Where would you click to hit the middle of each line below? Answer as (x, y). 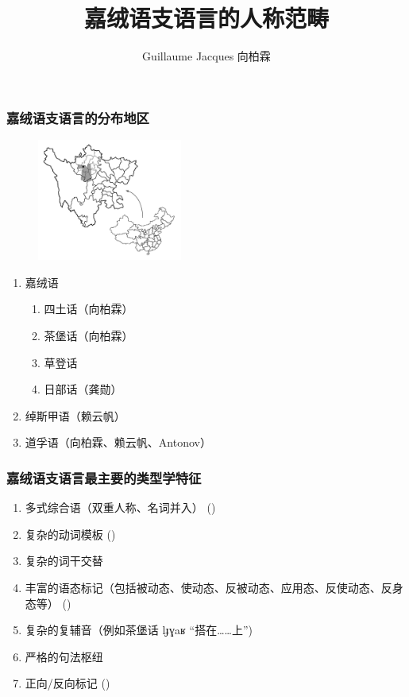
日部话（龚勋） (83, 389)
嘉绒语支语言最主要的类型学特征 (104, 477)
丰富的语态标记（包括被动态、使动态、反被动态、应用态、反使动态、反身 (214, 587)
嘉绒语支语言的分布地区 (78, 117)
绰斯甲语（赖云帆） (75, 415)
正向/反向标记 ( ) (68, 683)
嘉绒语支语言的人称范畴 (206, 18)
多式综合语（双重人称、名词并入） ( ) (120, 507)
